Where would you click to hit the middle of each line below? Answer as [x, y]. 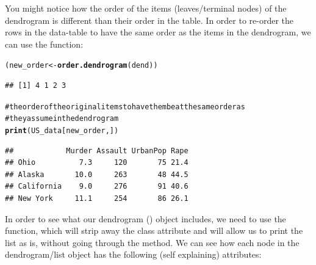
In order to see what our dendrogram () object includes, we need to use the [145, 218]
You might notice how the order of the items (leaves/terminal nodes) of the [146, 8]
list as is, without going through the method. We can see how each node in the [152, 242]
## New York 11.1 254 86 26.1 [97, 198]
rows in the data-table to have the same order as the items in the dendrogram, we [158, 32]
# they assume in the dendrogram [62, 119]
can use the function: [44, 44]
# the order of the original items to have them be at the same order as [125, 107]
